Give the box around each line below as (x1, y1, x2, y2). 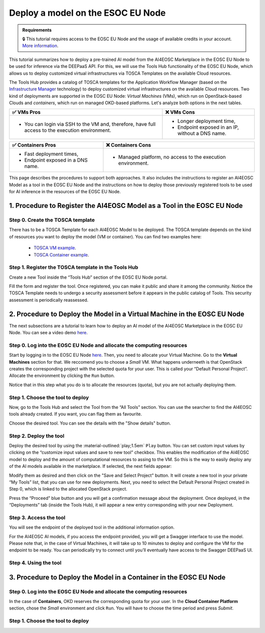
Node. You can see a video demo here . (9, 330, 88, 336)
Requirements (22, 27, 52, 33)
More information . (22, 43, 59, 49)
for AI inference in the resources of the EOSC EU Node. (9, 189, 121, 195)
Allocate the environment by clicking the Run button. (9, 373, 115, 378)
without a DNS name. (177, 130, 227, 137)
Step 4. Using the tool (9, 559, 61, 566)
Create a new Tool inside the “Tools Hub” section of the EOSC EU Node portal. (9, 274, 168, 280)
